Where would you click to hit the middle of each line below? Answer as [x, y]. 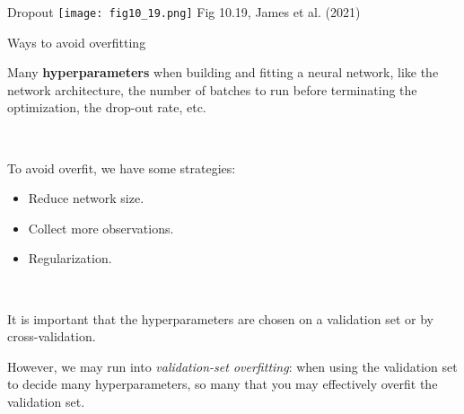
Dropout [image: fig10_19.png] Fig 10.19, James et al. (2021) [184, 12]
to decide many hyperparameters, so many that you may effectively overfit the [223, 384]
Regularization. [70, 258]
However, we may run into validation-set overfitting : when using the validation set [232, 366]
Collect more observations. [101, 228]
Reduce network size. [86, 198]
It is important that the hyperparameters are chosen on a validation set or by [220, 318]
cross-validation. [52, 336]
